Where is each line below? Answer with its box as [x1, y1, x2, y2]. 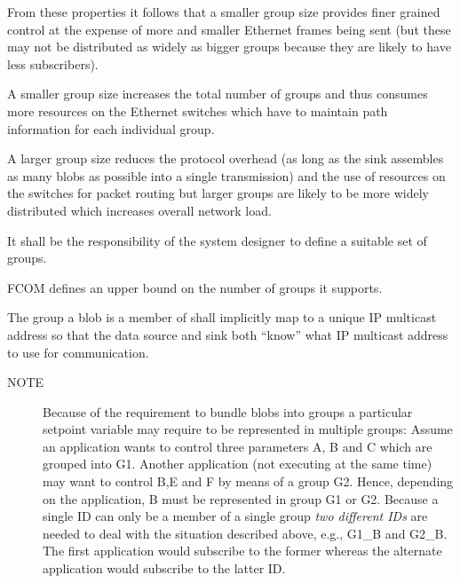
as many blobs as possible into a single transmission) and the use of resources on [7, 166, 446, 185]
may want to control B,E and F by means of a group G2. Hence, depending [43, 472, 454, 491]
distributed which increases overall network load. [7, 201, 272, 219]
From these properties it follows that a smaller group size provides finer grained [7, 3, 440, 20]
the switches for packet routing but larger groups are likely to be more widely [7, 184, 429, 202]
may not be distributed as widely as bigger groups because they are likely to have [7, 37, 451, 56]
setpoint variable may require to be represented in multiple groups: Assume [43, 420, 453, 438]
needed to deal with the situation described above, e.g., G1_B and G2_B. [43, 524, 448, 542]
